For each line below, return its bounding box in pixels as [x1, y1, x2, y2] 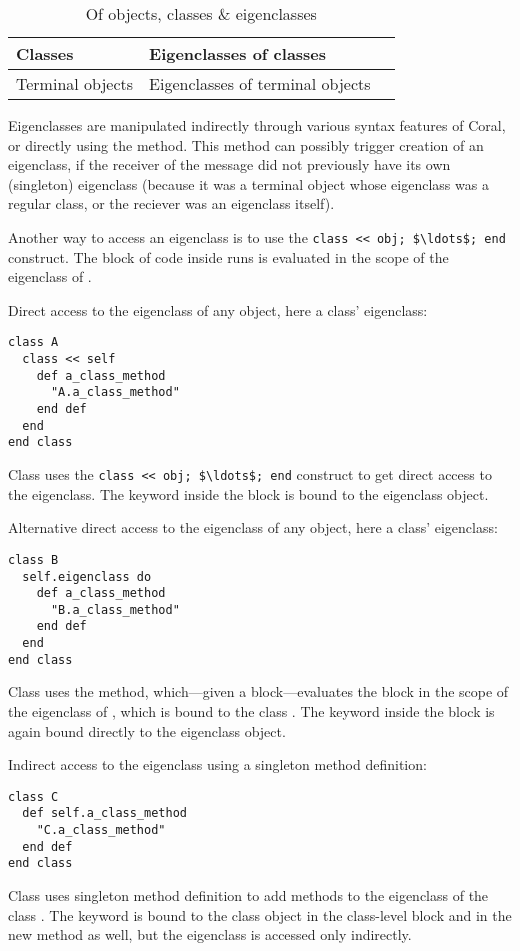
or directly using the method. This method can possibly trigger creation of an [8, 134, 484, 155]
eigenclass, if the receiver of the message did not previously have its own [8, 154, 451, 175]
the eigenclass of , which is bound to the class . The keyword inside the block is [8, 701, 495, 722]
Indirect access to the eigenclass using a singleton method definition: [8, 754, 427, 775]
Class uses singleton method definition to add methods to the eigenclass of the [8, 885, 489, 906]
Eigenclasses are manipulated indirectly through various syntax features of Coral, [8, 115, 506, 135]
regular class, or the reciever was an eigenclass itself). [8, 193, 335, 214]
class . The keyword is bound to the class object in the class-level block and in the [8, 904, 512, 925]
